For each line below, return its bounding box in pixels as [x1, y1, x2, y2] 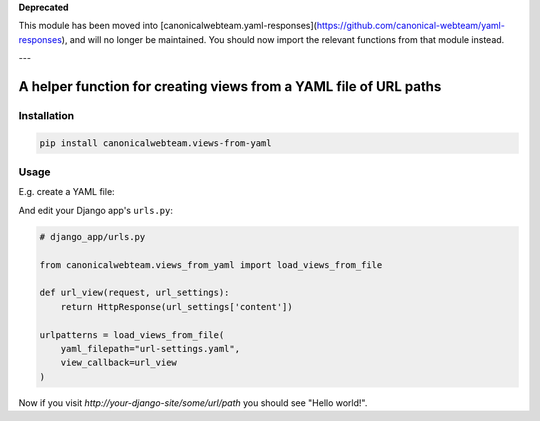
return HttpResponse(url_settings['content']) [60, 301, 294, 312]
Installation [18, 108, 75, 122]
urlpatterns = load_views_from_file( [39, 329, 225, 340]
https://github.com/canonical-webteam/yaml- [316, 20, 505, 32]
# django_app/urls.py [39, 231, 146, 242]
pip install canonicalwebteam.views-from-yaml [39, 137, 272, 149]
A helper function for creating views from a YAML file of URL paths [18, 78, 442, 95]
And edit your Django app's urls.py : [18, 204, 174, 216]
